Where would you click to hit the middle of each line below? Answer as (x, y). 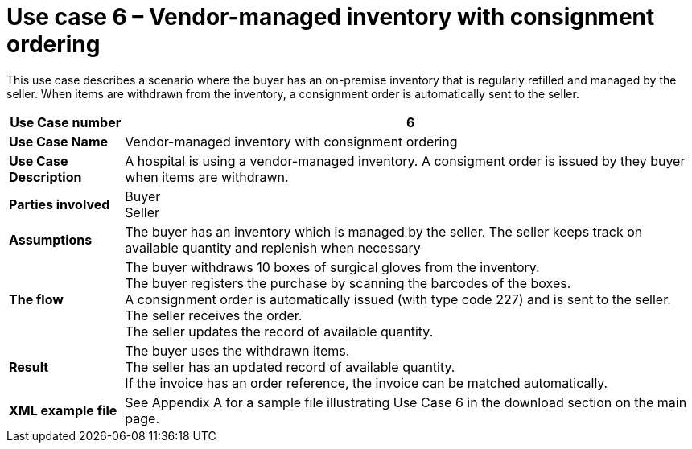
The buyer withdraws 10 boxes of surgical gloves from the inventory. (332, 267)
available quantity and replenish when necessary (273, 247)
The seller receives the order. (214, 315)
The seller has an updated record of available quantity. (290, 367)
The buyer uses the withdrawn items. (237, 350)
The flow (36, 299)
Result (29, 367)
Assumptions (51, 239)
